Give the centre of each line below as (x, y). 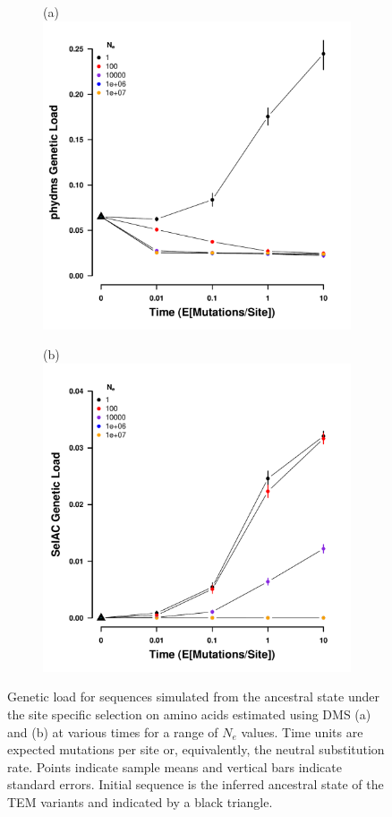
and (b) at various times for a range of (113, 731)
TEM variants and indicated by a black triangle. (140, 801)
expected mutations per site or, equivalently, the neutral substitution (196, 749)
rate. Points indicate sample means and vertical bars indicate (175, 766)
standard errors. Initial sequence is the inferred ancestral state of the (196, 784)
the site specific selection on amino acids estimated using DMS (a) (189, 714)
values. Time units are (302, 731)
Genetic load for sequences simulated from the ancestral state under (193, 697)
